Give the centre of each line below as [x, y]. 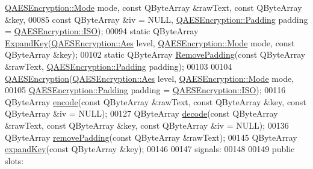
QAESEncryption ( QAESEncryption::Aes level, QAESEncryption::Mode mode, [150, 78]
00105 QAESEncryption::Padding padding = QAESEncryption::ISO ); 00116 [145, 90]
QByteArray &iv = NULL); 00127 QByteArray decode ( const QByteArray [141, 113]
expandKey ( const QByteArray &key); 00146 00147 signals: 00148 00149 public [150, 149]
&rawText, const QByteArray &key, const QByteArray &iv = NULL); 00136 [147, 125]
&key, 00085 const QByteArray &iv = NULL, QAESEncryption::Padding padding [156, 19]
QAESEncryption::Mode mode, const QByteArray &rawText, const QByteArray [153, 7]
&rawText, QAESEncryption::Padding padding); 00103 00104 [119, 66]
